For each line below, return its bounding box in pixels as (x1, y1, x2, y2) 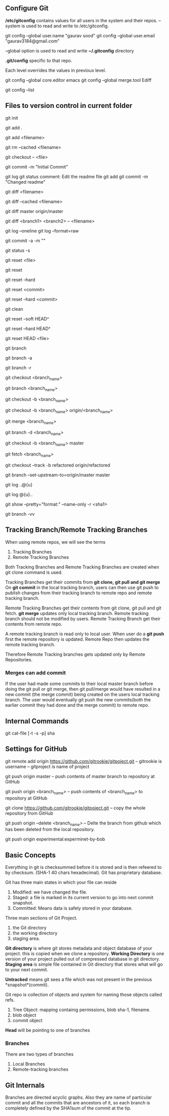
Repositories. (5, 656, 33, 662)
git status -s (5, 247, 30, 253)
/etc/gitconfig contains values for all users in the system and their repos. (5, 17, 158, 23)
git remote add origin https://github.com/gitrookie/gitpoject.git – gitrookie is (5, 758, 162, 764)
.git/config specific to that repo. (5, 58, 72, 64)
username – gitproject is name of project (5, 763, 90, 769)
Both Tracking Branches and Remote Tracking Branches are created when (5, 564, 159, 570)
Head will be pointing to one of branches (5, 1027, 90, 1033)
